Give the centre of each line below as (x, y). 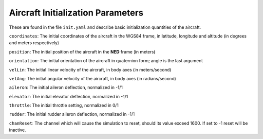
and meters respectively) (34, 43)
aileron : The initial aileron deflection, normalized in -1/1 (66, 87)
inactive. (18, 130)
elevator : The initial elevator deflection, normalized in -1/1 (68, 96)
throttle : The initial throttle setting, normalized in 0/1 (64, 105)
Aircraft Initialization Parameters (76, 13)
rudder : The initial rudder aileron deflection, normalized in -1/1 (72, 114)
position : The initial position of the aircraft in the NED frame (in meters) (82, 52)
